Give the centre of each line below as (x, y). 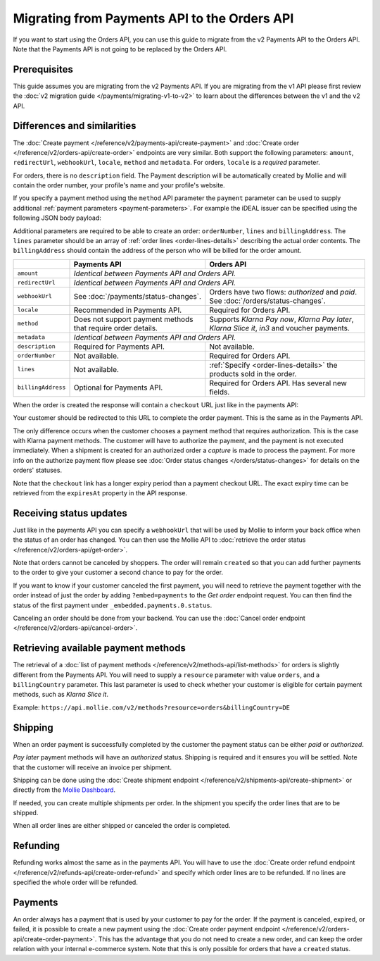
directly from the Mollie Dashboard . (64, 790)
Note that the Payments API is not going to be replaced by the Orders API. (120, 49)
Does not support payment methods (133, 319)
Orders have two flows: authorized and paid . (283, 292)
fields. (219, 392)
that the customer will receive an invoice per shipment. (93, 767)
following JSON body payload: (57, 218)
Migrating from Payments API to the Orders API (153, 18)
